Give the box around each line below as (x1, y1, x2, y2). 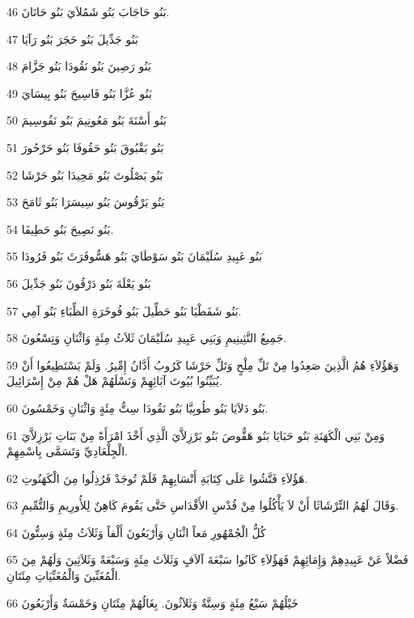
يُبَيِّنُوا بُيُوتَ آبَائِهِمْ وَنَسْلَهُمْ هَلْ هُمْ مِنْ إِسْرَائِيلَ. (6, 372, 222, 389)
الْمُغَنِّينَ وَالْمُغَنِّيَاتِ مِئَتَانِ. (6, 567, 121, 584)
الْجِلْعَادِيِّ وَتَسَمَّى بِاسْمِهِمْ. (6, 442, 128, 459)
